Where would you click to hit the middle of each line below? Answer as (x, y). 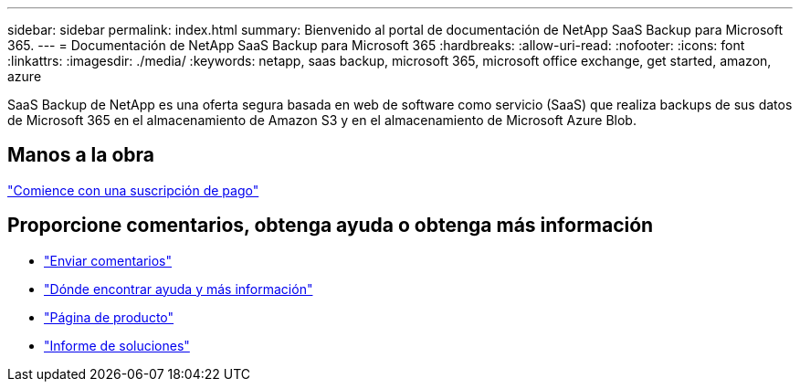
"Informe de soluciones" (117, 345)
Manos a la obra (81, 155)
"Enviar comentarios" (108, 260)
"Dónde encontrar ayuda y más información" (179, 289)
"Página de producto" (109, 317)
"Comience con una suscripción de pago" (133, 190)
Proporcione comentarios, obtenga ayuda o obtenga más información (331, 226)
